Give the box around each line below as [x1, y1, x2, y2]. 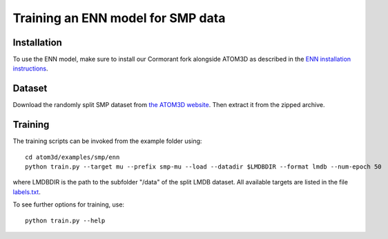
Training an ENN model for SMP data [12, 10, 226, 26]
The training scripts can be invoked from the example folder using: [12, 137, 202, 145]
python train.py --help [25, 216, 106, 224]
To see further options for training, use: [12, 200, 124, 209]
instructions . [12, 64, 48, 73]
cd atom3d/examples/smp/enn [25, 153, 120, 161]
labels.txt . [12, 187, 41, 196]
